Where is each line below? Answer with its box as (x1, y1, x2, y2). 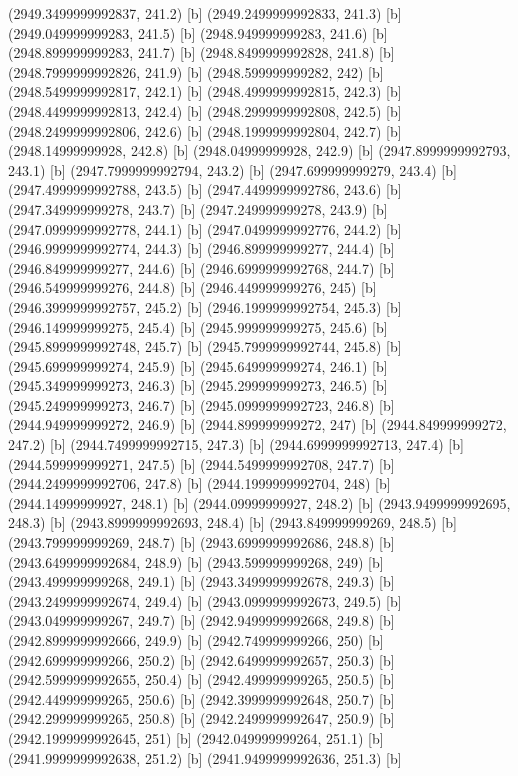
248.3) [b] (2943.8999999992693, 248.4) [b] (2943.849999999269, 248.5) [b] (8, 512, 457, 533)
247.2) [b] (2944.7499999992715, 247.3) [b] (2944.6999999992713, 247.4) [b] (8, 434, 464, 455)
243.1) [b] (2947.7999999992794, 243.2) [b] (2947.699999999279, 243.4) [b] (8, 159, 457, 180)
